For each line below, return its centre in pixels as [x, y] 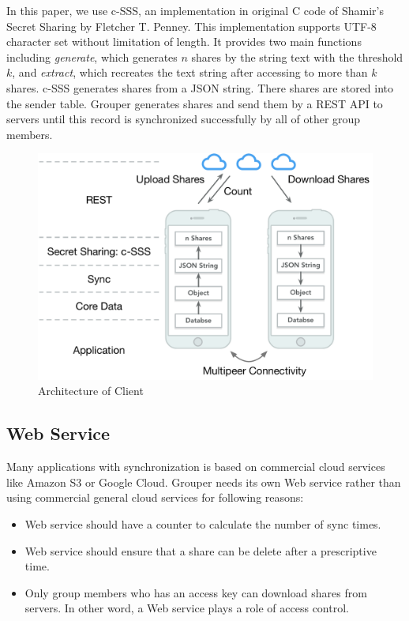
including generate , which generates [92, 56]
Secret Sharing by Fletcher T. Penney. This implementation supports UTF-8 [191, 26]
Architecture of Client [91, 391]
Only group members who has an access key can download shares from [196, 592]
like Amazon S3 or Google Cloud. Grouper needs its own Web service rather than [204, 482]
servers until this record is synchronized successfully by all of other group [184, 119]
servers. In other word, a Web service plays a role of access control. [187, 608]
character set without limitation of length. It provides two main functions [184, 41]
